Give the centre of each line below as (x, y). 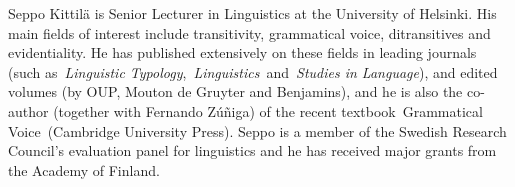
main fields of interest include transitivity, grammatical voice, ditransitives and (249, 32)
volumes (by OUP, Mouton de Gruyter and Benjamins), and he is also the (235, 91)
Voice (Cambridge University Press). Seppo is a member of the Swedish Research (257, 130)
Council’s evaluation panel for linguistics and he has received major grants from (252, 150)
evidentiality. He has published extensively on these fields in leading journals (242, 52)
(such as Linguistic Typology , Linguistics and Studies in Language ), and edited (253, 71)
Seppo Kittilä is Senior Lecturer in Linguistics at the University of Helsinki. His (252, 13)
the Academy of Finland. (84, 169)
